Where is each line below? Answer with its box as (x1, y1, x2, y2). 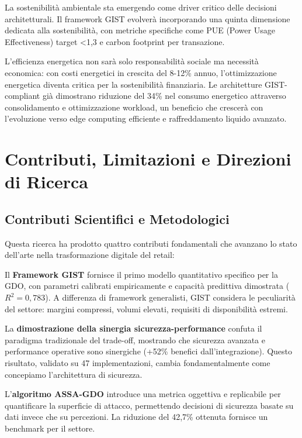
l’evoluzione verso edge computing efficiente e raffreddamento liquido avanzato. (5, 112, 287, 125)
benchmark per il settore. (5, 422, 95, 434)
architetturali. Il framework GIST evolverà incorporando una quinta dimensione (5, 12, 290, 25)
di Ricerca (5, 170, 88, 194)
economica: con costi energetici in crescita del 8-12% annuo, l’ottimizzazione (5, 66, 277, 78)
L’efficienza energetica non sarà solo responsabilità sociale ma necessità (5, 55, 259, 67)
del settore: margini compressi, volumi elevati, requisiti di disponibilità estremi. (5, 302, 288, 315)
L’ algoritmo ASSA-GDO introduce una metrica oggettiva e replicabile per (5, 388, 281, 400)
